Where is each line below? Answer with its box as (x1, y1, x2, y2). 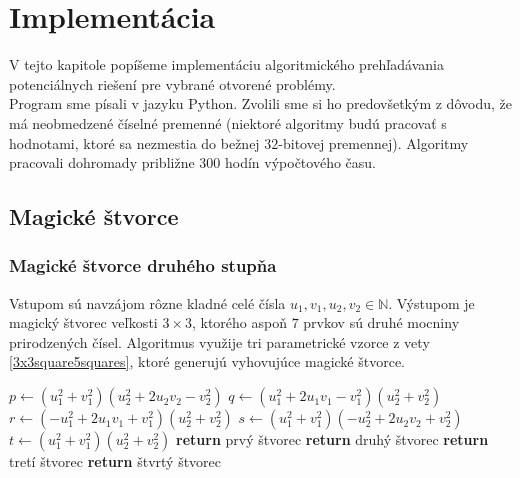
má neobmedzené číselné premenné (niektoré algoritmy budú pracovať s (9, 112, 447, 133)
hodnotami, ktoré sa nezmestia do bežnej (9, 132, 260, 153)
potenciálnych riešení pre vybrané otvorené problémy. (9, 73, 336, 94)
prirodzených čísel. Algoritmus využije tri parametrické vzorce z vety (9, 331, 430, 352)
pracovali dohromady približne (9, 152, 195, 173)
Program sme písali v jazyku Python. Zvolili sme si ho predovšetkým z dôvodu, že (9, 93, 512, 114)
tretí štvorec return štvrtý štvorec (9, 451, 222, 472)
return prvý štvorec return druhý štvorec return (176, 429, 489, 450)
